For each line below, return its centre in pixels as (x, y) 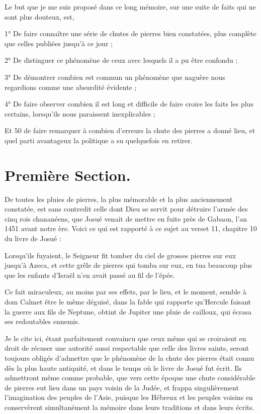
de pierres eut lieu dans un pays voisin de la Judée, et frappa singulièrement (122, 387)
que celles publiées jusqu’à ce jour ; (59, 43)
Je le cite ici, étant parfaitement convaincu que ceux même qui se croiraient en (125, 338)
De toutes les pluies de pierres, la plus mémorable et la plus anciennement (119, 199)
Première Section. (68, 175)
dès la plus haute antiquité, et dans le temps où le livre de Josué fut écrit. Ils (123, 368)
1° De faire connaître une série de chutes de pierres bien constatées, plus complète (130, 33)
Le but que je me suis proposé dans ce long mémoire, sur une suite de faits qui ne (130, 7)
